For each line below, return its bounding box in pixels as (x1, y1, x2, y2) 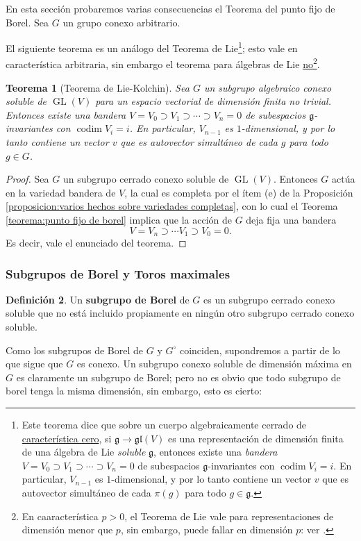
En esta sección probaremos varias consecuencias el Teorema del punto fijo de (6, 1, 335, 15)
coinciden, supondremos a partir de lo (179, 342, 340, 357)
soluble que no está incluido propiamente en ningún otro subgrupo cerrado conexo (6, 306, 355, 320)
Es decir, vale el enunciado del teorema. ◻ (6, 235, 187, 250)
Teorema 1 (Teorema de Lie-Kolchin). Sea (6, 80, 190, 94)
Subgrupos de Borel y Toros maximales (6, 265, 230, 282)
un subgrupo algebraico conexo (203, 80, 332, 94)
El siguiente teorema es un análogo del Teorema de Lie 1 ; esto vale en (6, 39, 298, 55)
